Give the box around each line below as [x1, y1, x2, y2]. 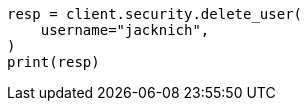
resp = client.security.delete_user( [7, 6, 303, 22]
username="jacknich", [40, 22, 210, 38]
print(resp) [7, 54, 100, 70]
